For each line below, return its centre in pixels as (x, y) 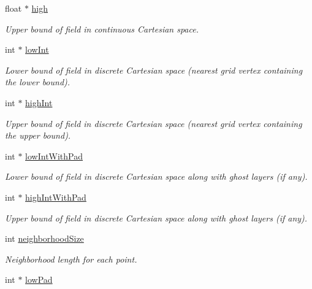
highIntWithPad (56, 197)
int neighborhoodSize (44, 238)
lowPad (39, 279)
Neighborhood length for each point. (71, 259)
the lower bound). (38, 82)
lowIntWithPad (54, 156)
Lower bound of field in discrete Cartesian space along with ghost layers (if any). (156, 176)
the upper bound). (38, 135)
